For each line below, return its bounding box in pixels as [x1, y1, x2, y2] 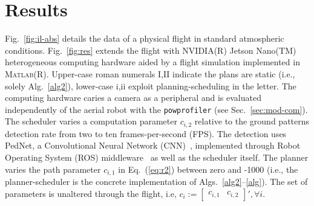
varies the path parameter [5, 163, 101, 175]
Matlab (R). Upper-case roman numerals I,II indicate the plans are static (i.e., [5, 67, 295, 80]
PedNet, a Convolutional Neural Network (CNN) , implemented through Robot [5, 139, 301, 152]
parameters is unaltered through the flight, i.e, [5, 187, 177, 199]
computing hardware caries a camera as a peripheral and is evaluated [5, 91, 261, 104]
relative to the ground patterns [194, 115, 310, 127]
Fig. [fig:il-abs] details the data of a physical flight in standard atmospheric [5, 32, 284, 45]
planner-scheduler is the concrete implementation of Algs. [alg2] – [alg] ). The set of [5, 175, 308, 188]
